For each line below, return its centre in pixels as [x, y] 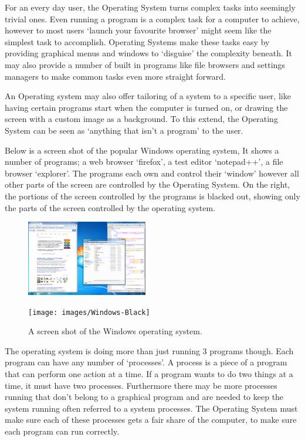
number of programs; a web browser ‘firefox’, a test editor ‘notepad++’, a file [144, 162]
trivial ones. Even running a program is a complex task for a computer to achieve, [152, 18]
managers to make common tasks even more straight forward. [115, 76]
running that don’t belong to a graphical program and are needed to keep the [144, 397]
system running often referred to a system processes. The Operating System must [151, 408]
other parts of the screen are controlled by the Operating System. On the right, [148, 184]
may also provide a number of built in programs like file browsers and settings [145, 64]
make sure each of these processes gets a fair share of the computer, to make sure [151, 420]
